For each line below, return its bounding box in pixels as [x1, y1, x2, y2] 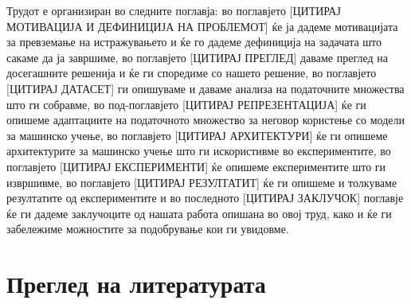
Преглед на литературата [6, 267, 266, 300]
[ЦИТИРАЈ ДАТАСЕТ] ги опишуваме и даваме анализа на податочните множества [6, 80, 405, 96]
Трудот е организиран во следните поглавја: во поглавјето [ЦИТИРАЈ [6, 2, 341, 18]
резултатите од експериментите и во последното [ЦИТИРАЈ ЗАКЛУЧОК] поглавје [6, 189, 404, 206]
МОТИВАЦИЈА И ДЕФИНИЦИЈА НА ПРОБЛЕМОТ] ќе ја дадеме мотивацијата [6, 18, 398, 34]
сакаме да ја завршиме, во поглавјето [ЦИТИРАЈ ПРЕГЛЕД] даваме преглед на [6, 49, 388, 65]
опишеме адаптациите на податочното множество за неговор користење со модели [6, 111, 405, 128]
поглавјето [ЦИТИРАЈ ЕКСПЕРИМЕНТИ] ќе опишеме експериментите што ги [6, 158, 386, 174]
